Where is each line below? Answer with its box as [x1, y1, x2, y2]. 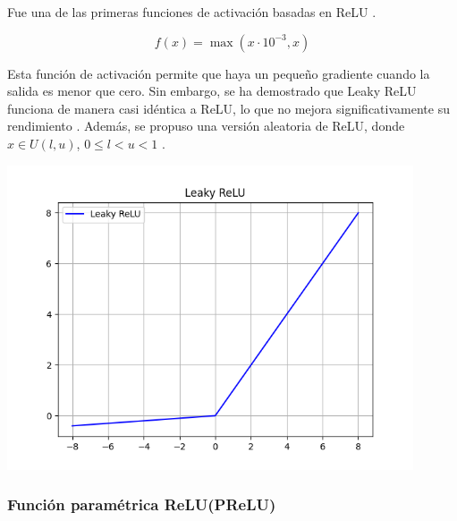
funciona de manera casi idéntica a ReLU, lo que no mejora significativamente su [7, 98, 450, 117]
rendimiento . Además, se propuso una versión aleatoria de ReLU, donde [7, 116, 405, 135]
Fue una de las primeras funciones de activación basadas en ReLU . [7, 3, 377, 21]
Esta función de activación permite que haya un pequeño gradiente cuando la [7, 64, 430, 82]
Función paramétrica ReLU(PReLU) [7, 493, 276, 516]
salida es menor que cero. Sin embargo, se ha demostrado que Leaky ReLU [7, 81, 417, 100]
